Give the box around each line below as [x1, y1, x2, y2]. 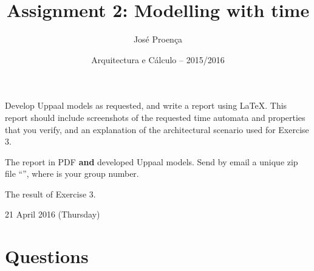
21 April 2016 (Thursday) [5, 208, 100, 221]
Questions [5, 244, 89, 269]
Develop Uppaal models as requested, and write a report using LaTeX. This [5, 99, 287, 112]
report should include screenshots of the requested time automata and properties [5, 111, 305, 123]
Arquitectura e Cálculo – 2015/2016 [91, 53, 225, 66]
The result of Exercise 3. [5, 187, 96, 200]
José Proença [133, 33, 183, 46]
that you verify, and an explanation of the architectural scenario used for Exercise [5, 123, 309, 135]
